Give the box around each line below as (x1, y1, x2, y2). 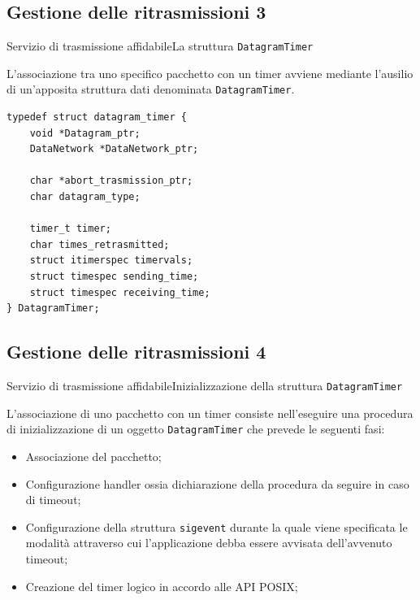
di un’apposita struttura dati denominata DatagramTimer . (6, 80, 295, 98)
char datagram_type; (29, 191, 141, 203)
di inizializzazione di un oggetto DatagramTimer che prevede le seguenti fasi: (6, 420, 385, 437)
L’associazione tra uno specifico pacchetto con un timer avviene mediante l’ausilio (6, 64, 414, 81)
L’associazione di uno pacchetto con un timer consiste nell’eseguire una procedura (6, 404, 414, 421)
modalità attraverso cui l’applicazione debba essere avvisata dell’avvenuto (25, 534, 392, 551)
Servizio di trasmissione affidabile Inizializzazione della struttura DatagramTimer (6, 377, 403, 394)
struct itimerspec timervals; (29, 254, 193, 267)
